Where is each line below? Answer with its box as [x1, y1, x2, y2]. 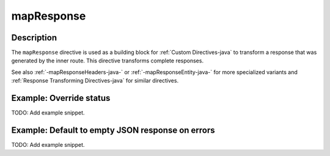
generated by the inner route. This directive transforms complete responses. [11, 57, 204, 64]
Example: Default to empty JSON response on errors [11, 125, 215, 135]
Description [11, 32, 57, 43]
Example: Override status [11, 93, 111, 103]
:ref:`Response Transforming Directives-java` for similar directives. [11, 77, 179, 84]
